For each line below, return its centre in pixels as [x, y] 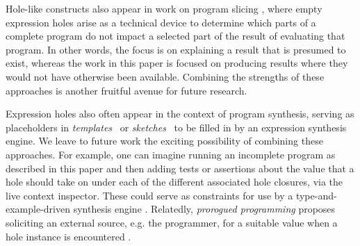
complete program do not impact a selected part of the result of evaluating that [175, 36]
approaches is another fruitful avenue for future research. [126, 90]
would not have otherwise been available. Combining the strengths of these [165, 76]
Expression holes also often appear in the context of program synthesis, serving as [180, 114]
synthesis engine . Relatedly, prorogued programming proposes [204, 209]
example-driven [38, 209]
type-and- [316, 195]
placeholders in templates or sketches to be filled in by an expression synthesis [176, 127]
